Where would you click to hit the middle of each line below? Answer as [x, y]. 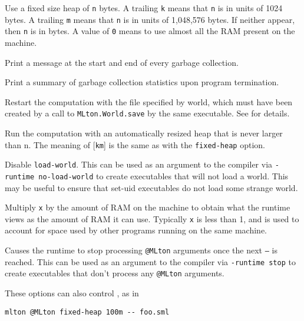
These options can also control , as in [72, 293]
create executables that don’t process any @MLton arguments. [115, 273]
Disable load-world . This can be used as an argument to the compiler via [139, 164]
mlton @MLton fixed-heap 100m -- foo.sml [87, 312]
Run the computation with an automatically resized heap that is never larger [144, 133]
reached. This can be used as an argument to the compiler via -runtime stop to [150, 261]
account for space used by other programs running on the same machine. [136, 230]
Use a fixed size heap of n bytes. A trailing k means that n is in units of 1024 [144, 8]
